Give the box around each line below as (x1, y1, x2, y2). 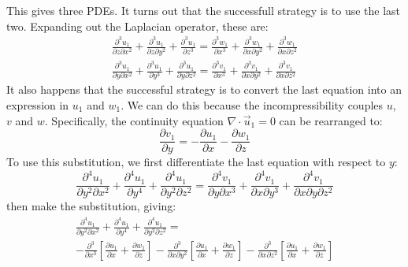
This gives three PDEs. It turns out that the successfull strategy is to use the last (6, 2, 401, 18)
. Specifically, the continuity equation (44, 112, 224, 128)
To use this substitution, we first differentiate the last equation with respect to (6, 154, 386, 170)
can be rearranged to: (279, 112, 383, 128)
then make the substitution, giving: (6, 198, 176, 214)
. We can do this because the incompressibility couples (121, 97, 384, 113)
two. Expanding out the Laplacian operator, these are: (6, 17, 269, 34)
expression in (6, 97, 69, 113)
